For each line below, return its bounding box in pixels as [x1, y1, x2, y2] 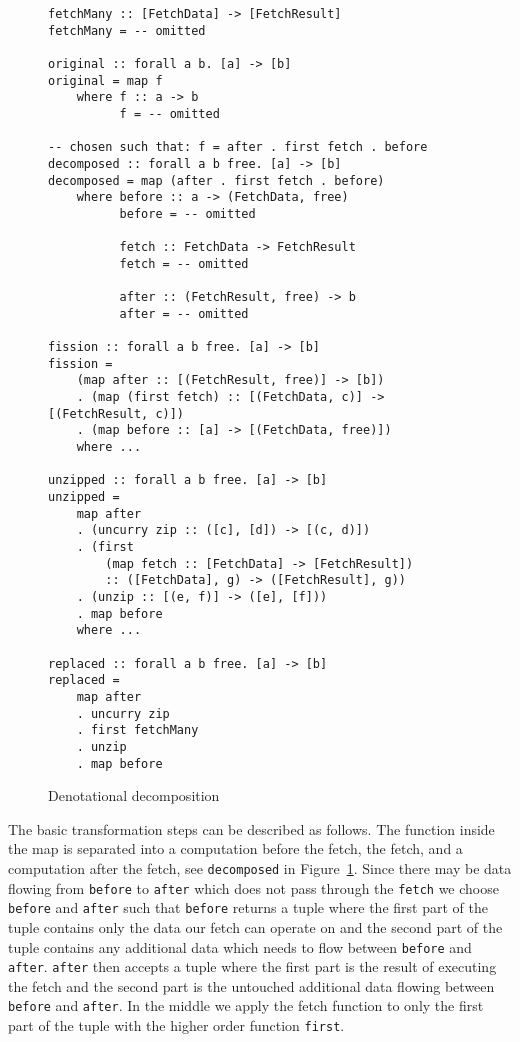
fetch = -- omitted [119, 256, 249, 271]
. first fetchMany [76, 723, 199, 738]
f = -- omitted [119, 106, 220, 121]
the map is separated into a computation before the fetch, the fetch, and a [8, 838, 463, 859]
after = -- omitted [119, 306, 249, 321]
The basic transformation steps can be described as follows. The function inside [8, 818, 495, 839]
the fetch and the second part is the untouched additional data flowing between [8, 975, 495, 996]
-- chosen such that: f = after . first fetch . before [48, 140, 428, 155]
